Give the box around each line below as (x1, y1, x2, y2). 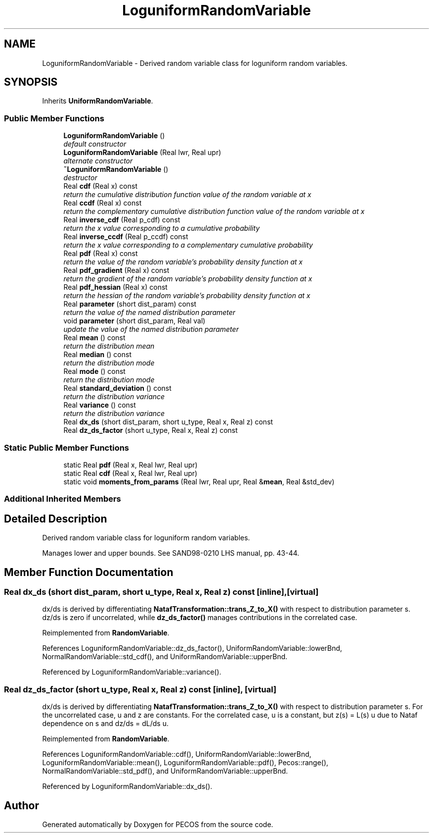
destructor (63, 173, 97, 182)
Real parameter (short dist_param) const (63, 300, 197, 309)
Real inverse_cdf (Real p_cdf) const (63, 215, 180, 224)
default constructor (63, 140, 127, 149)
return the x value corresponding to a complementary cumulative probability (63, 241, 313, 250)
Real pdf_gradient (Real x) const (63, 266, 170, 275)
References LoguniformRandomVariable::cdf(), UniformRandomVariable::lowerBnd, (42, 750, 311, 759)
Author (4, 799, 39, 812)
